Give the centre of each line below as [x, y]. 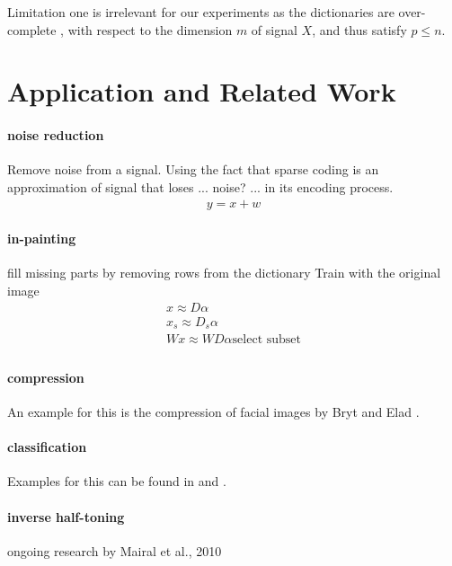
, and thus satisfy [359, 29]
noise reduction [56, 135]
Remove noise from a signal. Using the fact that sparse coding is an [193, 169]
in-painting [42, 239]
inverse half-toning [66, 516]
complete [32, 29]
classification [47, 447]
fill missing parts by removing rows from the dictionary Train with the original [224, 273]
